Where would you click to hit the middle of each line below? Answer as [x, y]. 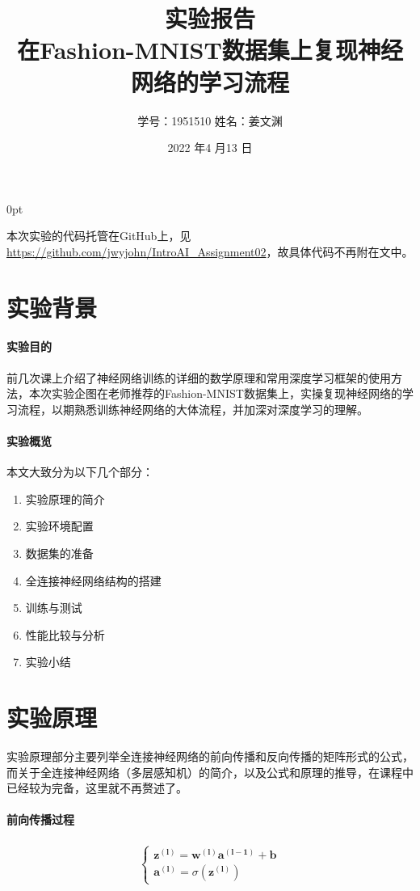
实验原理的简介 [65, 498]
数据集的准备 [59, 553]
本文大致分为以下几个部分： [80, 472]
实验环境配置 [59, 526]
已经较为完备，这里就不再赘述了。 [97, 788]
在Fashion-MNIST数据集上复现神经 [210, 50]
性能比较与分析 [65, 634]
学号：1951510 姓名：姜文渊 [210, 120]
